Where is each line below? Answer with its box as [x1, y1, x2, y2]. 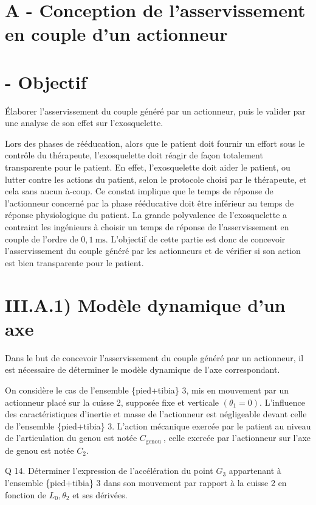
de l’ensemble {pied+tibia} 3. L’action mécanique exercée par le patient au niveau [5, 419, 311, 432]
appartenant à [228, 464, 281, 477]
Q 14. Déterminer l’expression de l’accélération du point [5, 464, 213, 477]
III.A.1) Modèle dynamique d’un [5, 292, 286, 317]
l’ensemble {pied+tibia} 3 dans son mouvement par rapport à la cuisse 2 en [5, 476, 287, 489]
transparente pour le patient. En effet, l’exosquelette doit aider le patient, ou [5, 161, 290, 174]
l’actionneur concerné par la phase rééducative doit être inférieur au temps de [5, 196, 294, 209]
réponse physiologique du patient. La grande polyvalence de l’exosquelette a [5, 208, 287, 221]
